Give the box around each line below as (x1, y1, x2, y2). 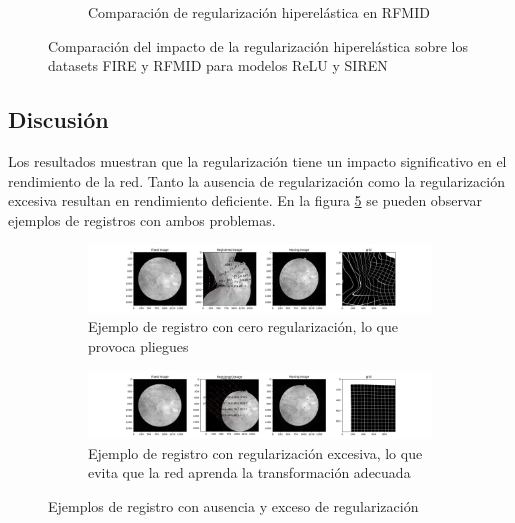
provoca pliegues (88, 336, 189, 357)
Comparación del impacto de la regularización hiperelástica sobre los (48, 35, 469, 56)
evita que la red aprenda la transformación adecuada (88, 462, 411, 483)
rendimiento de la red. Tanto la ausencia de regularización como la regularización (8, 170, 505, 191)
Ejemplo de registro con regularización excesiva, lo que (88, 442, 423, 463)
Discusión (8, 104, 109, 135)
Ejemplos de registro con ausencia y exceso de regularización (48, 495, 419, 516)
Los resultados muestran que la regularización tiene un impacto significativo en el (8, 150, 507, 171)
